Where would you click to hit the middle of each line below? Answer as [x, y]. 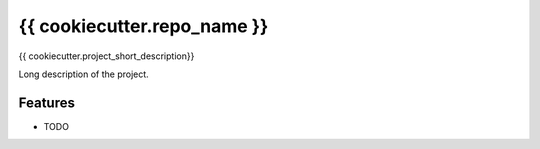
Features [46, 102]
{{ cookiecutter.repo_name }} [143, 26]
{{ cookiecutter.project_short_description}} [106, 56]
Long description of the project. [83, 74]
